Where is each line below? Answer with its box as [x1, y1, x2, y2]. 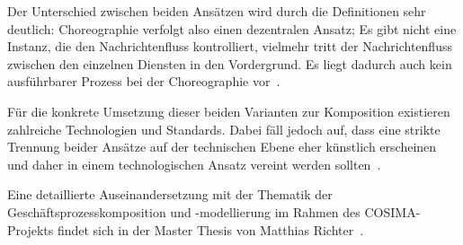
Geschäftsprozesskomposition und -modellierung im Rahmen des [7, 202, 361, 221]
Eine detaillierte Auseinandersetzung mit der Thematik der [7, 185, 333, 204]
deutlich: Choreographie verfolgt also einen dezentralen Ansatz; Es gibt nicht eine [7, 19, 457, 38]
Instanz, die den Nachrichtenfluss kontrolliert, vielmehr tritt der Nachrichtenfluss [7, 37, 452, 56]
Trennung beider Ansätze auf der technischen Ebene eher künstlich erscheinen [7, 137, 437, 156]
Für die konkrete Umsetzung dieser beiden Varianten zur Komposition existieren [7, 101, 450, 120]
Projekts [7, 220, 54, 239]
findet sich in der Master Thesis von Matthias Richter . [57, 220, 364, 239]
